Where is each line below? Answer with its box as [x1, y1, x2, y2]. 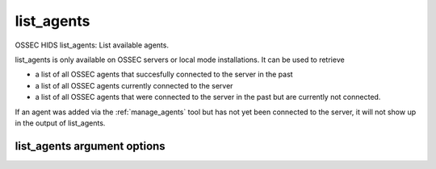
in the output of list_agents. [15, 117, 106, 128]
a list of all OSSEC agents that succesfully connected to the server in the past [35, 69, 294, 80]
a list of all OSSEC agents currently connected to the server [35, 80, 233, 90]
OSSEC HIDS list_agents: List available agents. [15, 40, 170, 50]
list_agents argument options [15, 139, 166, 153]
